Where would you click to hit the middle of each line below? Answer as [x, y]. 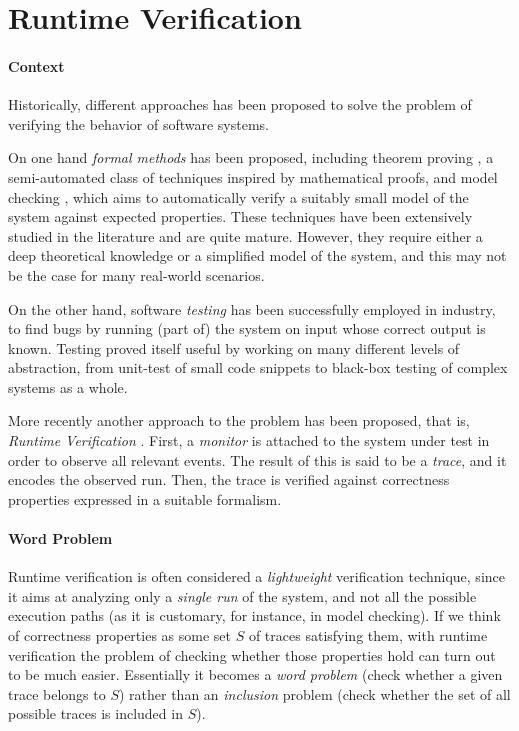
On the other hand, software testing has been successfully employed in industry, [252, 308]
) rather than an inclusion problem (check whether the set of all [314, 693]
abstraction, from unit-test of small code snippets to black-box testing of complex [258, 367]
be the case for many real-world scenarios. [136, 274]
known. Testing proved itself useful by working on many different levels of [234, 347]
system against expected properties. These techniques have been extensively [240, 216]
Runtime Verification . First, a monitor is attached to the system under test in [249, 440]
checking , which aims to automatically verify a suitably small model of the [238, 196]
